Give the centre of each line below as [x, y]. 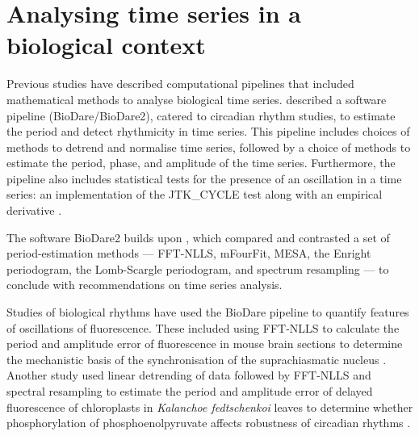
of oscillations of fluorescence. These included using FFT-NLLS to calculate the [203, 327]
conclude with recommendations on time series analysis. [145, 285]
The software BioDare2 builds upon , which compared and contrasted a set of [198, 237]
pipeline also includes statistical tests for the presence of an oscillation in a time [204, 178]
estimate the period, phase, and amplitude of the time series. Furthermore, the [201, 163]
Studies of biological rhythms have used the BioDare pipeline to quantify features [208, 312]
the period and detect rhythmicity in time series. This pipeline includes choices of [208, 131]
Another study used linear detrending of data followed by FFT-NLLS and [189, 375]
